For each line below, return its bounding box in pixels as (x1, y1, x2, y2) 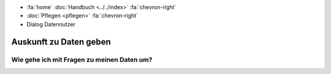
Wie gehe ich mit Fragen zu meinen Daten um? (11, 55, 153, 64)
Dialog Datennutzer (26, 20, 76, 28)
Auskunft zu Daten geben (11, 37, 112, 47)
